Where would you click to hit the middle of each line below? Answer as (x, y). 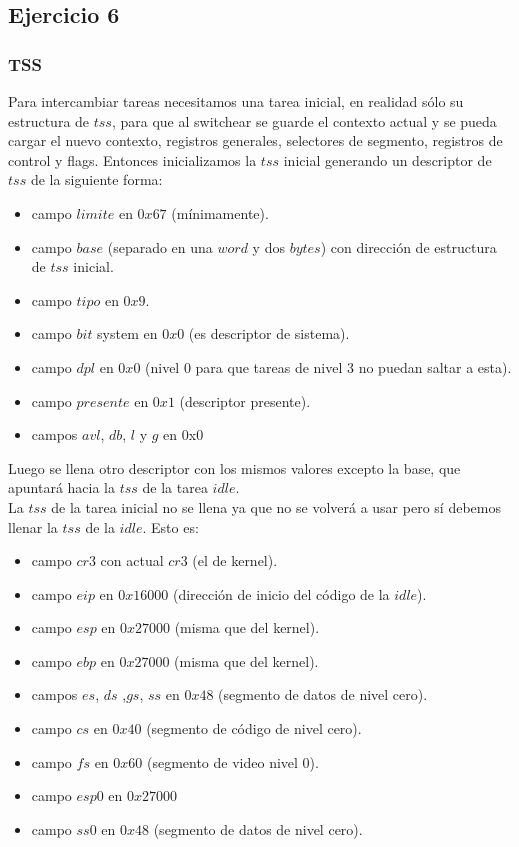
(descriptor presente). (245, 400)
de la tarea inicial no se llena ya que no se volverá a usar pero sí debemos (276, 506)
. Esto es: (170, 526)
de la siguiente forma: (96, 179)
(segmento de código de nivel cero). (254, 728)
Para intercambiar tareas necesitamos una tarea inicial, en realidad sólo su (236, 101)
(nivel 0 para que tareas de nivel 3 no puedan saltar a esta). (328, 366)
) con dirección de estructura (408, 246)
